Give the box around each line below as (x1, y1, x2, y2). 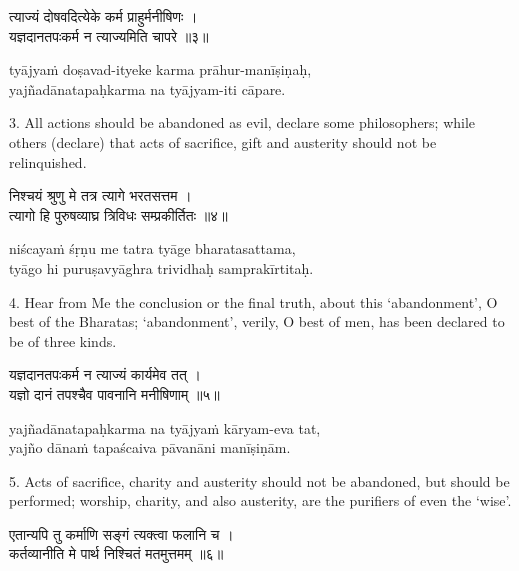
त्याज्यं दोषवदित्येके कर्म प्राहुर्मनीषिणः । (9, 6, 198, 26)
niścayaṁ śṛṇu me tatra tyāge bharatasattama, (9, 238, 296, 259)
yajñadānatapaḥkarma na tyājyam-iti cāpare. (9, 78, 286, 99)
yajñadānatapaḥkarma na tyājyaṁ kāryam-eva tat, (9, 417, 321, 438)
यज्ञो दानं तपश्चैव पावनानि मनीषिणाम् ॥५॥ (9, 383, 220, 404)
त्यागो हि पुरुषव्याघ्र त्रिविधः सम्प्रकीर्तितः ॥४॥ (9, 204, 228, 225)
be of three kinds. (9, 330, 117, 351)
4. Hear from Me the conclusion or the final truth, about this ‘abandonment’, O (9, 291, 498, 312)
